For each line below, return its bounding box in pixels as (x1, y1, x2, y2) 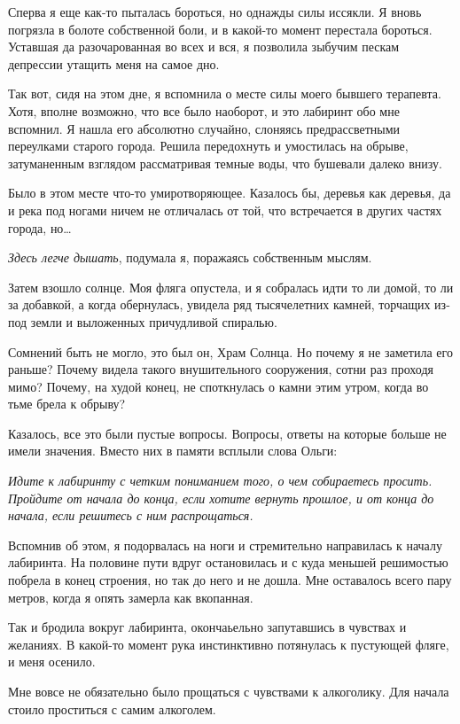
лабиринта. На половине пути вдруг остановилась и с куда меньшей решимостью (8, 553, 448, 572)
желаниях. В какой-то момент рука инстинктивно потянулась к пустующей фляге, (8, 634, 449, 653)
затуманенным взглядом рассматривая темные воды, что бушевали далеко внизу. (8, 153, 442, 172)
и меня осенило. (8, 652, 96, 671)
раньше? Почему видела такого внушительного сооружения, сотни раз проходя (8, 360, 433, 378)
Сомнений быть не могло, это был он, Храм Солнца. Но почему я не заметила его (8, 342, 453, 361)
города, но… (8, 218, 72, 237)
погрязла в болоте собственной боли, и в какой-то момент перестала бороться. (8, 19, 433, 38)
